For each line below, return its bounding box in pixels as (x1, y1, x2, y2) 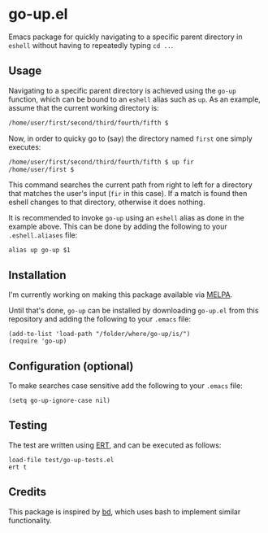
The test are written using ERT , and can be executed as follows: (8, 440, 222, 450)
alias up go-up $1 (8, 246, 71, 255)
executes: (8, 142, 41, 151)
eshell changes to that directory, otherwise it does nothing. (8, 197, 205, 208)
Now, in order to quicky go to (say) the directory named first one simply (8, 133, 253, 143)
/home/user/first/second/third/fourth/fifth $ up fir (8, 158, 195, 166)
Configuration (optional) (8, 359, 134, 373)
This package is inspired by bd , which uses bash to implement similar (8, 506, 241, 517)
